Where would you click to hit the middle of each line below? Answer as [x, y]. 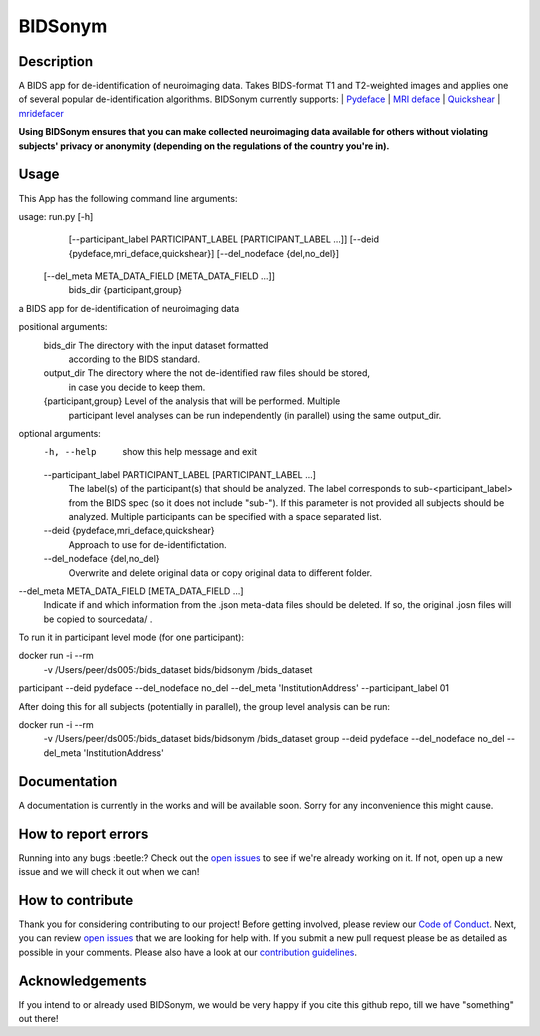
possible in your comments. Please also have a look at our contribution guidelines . [187, 952]
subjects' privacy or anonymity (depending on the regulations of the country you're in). [204, 146]
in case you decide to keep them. [137, 387]
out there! [38, 1018]
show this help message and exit [189, 452]
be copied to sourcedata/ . [98, 619]
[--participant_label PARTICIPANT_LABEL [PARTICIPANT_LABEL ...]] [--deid [224, 239]
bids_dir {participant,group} [125, 290]
